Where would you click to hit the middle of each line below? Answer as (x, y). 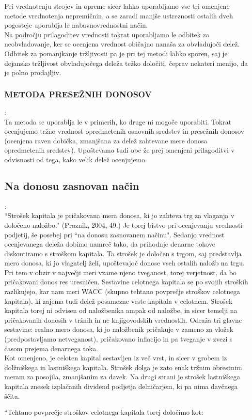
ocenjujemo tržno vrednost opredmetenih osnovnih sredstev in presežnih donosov (124, 131)
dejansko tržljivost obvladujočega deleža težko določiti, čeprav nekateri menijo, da (126, 63)
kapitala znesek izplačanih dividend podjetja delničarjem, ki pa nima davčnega (121, 386)
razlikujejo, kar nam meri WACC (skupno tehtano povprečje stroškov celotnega (122, 291)
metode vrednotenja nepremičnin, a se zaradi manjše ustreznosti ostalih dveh (119, 15)
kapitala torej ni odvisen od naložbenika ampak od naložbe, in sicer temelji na (121, 310)
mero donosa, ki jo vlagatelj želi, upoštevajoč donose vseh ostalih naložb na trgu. (125, 263)
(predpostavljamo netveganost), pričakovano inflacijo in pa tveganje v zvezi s (118, 339)
